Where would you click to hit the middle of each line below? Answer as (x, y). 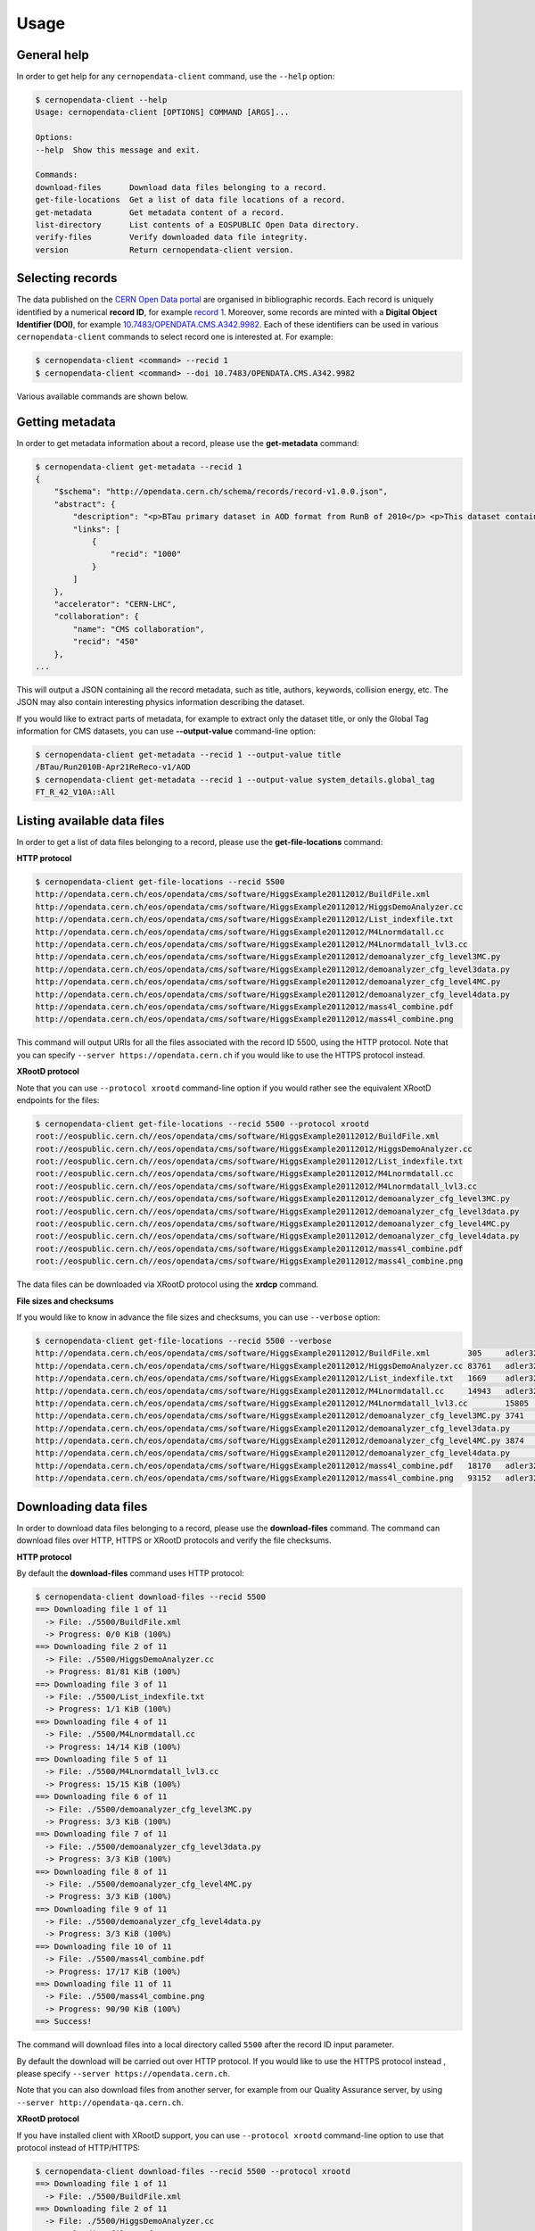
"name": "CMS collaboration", (139, 629)
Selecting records (67, 278)
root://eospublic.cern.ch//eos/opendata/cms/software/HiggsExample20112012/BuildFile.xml (238, 1136)
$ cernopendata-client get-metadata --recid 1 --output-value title (188, 755)
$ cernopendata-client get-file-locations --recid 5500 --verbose (183, 1340)
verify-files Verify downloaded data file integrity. (172, 237)
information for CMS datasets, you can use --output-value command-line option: (166, 731)
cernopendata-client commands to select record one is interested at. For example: (175, 337)
